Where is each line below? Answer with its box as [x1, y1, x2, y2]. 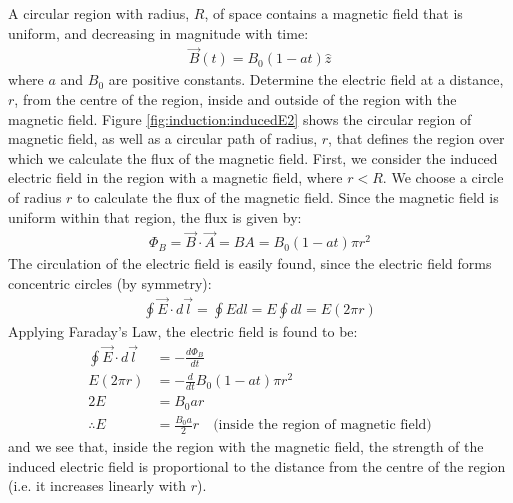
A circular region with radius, [8, 3, 190, 23]
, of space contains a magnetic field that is [204, 3, 463, 23]
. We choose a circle [382, 167, 504, 188]
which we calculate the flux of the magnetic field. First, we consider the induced [8, 147, 498, 168]
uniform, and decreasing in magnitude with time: [8, 22, 309, 43]
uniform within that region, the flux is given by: [8, 206, 302, 227]
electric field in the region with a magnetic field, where [8, 167, 343, 188]
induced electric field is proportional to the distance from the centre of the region [8, 455, 506, 476]
